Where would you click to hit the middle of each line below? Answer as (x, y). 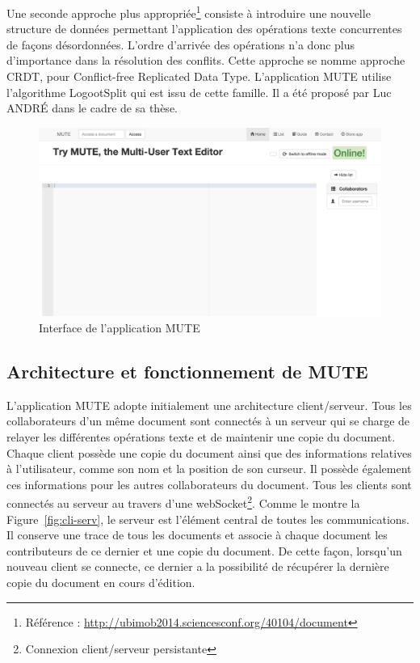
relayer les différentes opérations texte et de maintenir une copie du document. (201, 436)
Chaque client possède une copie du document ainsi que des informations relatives (209, 452)
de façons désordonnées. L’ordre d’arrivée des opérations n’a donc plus (181, 44)
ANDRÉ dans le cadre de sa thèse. (92, 108)
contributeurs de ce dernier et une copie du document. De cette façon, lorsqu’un (204, 550)
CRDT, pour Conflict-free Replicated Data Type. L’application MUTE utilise (199, 76)
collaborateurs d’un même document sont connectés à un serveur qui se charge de (208, 421)
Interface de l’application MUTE (120, 327)
